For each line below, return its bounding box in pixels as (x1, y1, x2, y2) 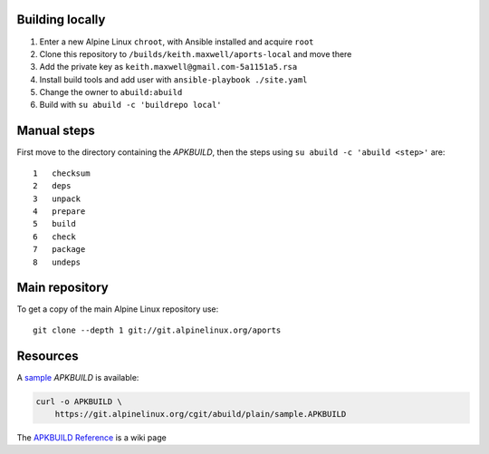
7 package (33, 245, 86, 255)
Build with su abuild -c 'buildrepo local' (39, 100, 222, 111)
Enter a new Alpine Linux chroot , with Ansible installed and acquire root (39, 36, 314, 47)
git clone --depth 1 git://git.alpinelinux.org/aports (33, 324, 282, 335)
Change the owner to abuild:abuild (39, 87, 183, 98)
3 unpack (33, 193, 81, 204)
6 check (33, 231, 76, 242)
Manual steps (16, 123, 95, 139)
